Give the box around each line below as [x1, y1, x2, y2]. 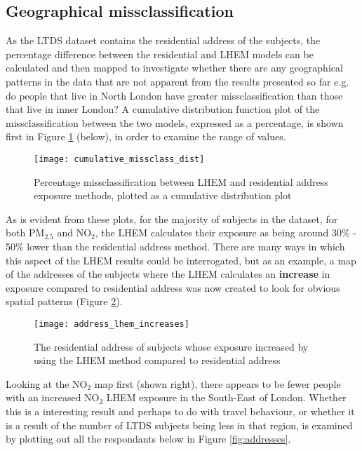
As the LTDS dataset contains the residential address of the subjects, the [6, 33, 321, 48]
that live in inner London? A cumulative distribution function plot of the [6, 102, 320, 116]
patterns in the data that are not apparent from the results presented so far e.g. [6, 74, 349, 88]
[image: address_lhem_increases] [34, 318, 189, 329]
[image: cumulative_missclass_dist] [34, 154, 205, 164]
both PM [6, 225, 45, 240]
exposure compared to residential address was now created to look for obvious [6, 280, 340, 295]
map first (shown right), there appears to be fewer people [94, 376, 341, 391]
